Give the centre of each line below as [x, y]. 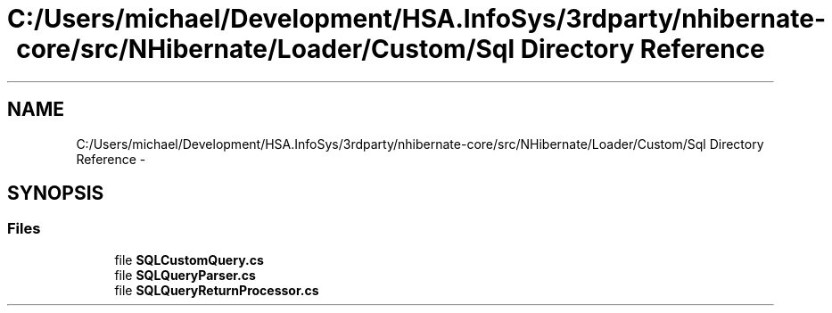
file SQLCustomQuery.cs [189, 259]
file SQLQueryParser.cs [185, 275]
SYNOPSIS [56, 194]
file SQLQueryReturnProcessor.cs [217, 290]
